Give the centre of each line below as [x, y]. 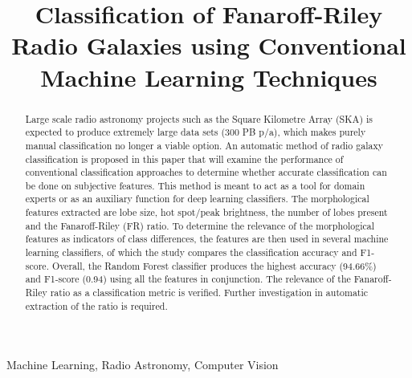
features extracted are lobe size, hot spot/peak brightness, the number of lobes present [206, 212]
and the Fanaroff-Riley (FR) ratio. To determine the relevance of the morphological [200, 225]
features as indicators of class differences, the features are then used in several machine [207, 239]
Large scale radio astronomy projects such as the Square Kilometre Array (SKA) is [199, 118]
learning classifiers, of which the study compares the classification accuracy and [191, 252]
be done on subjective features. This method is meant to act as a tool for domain [195, 185]
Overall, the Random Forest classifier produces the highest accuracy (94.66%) [214, 265]
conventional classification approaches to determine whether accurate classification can [206, 172]
